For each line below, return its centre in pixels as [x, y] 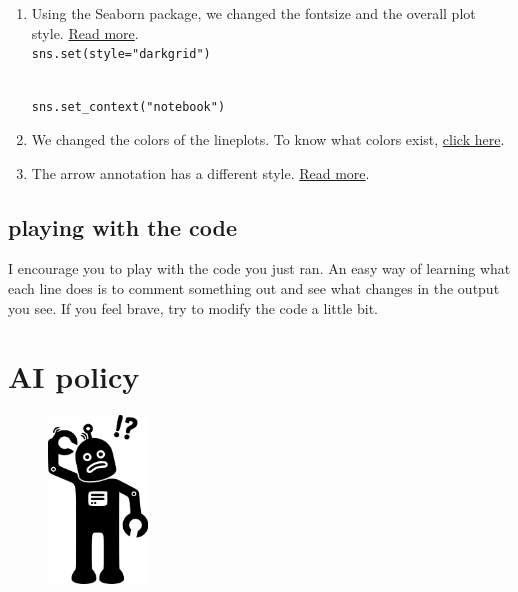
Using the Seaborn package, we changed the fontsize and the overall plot [253, 13]
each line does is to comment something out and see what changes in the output [254, 288]
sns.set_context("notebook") [128, 107]
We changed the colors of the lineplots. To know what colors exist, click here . [268, 139]
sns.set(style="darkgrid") [121, 54]
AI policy [74, 376]
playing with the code [123, 226]
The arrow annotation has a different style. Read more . [200, 172]
